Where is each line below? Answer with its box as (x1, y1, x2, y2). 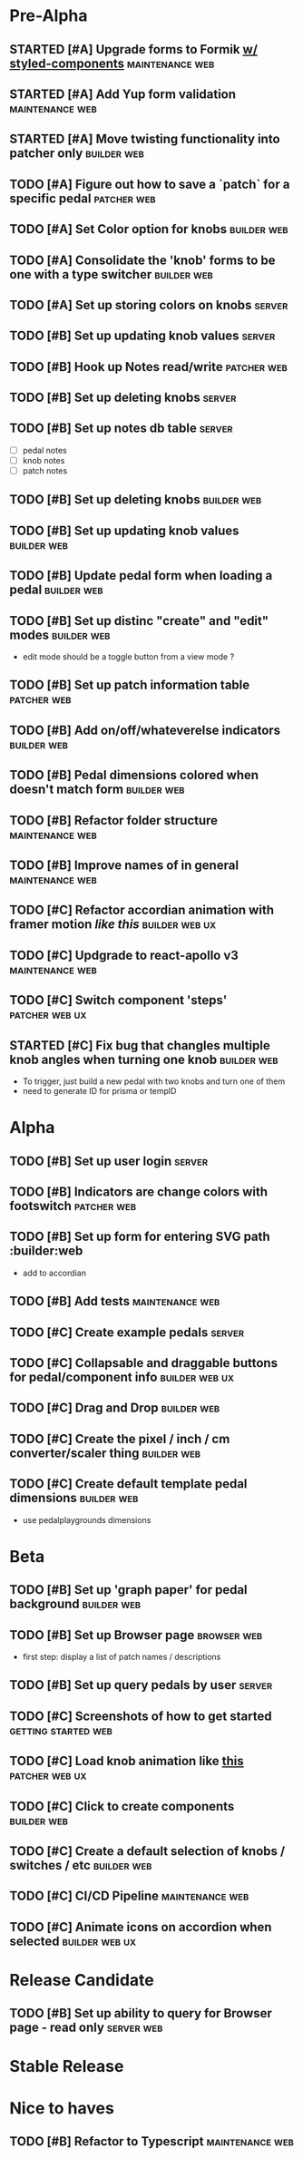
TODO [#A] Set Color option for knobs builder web (9, 221, 288, 237)
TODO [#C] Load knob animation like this (9, 1753, 245, 1769)
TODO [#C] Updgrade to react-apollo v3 (9, 947, 239, 962)
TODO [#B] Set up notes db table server (9, 421, 233, 436)
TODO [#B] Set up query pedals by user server (9, 1677, 273, 1693)
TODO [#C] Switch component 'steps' (9, 992, 228, 1008)
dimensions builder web (9, 1490, 139, 1506)
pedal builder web (9, 582, 103, 598)
